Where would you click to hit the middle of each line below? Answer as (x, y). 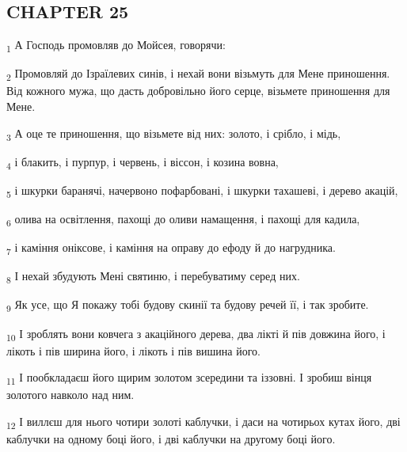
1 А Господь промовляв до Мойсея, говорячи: (116, 46)
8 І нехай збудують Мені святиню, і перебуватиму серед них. (153, 277)
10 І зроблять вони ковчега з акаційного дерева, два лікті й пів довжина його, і (196, 334)
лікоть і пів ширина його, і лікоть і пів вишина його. (133, 350)
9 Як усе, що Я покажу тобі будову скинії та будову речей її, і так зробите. (188, 306)
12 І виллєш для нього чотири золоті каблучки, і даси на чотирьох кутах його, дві (203, 422)
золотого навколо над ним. (70, 395)
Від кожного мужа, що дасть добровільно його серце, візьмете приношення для (198, 91)
